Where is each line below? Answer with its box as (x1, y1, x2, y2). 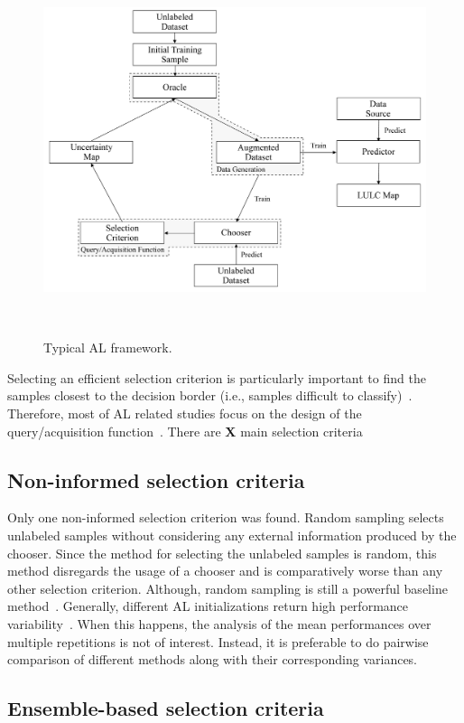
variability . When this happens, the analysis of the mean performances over (7, 615, 432, 634)
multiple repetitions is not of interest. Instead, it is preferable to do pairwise (7, 632, 429, 651)
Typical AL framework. (43, 338, 172, 357)
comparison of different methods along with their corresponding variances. (7, 650, 418, 669)
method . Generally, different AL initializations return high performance (7, 596, 409, 615)
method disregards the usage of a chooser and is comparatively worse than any (7, 561, 443, 580)
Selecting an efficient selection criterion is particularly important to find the (7, 368, 426, 387)
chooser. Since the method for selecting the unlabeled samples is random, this (7, 543, 437, 562)
